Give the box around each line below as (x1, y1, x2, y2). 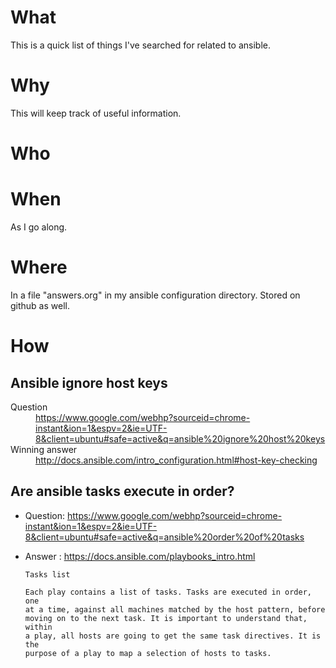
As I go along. (10, 221, 68, 233)
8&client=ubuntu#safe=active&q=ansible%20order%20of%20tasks (24, 531, 305, 543)
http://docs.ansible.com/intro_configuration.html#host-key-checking (35, 454, 318, 466)
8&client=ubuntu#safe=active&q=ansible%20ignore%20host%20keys (35, 432, 326, 445)
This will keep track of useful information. (10, 107, 182, 119)
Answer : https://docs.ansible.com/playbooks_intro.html (24, 550, 256, 562)
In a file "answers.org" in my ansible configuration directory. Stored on (10, 289, 301, 301)
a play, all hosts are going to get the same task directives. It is (24, 631, 322, 641)
